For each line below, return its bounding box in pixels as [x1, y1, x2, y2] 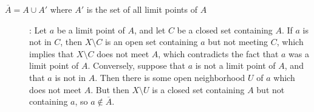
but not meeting [208, 35, 268, 48]
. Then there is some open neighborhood [95, 71, 245, 83]
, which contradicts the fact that [158, 47, 279, 60]
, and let [134, 23, 166, 36]
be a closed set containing [177, 23, 273, 36]
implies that [29, 47, 74, 60]
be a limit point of [56, 23, 125, 36]
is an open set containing [104, 35, 198, 48]
